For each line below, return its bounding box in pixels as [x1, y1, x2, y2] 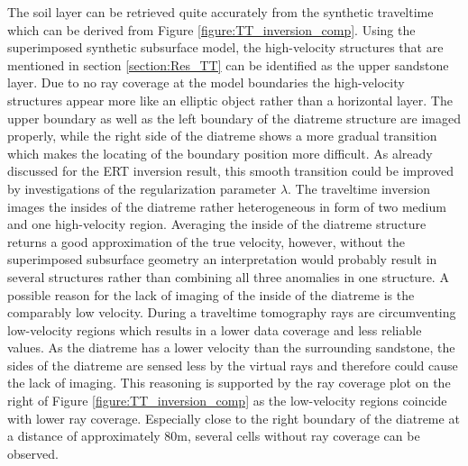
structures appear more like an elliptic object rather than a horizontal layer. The [7, 90, 453, 109]
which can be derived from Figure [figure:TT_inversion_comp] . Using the [7, 20, 416, 39]
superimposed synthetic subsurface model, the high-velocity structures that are [7, 38, 444, 57]
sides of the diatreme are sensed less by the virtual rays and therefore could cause [7, 355, 458, 374]
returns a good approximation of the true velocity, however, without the [7, 232, 405, 251]
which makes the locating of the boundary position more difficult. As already [7, 143, 433, 162]
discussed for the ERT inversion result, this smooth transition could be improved [7, 161, 454, 180]
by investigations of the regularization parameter [7, 178, 277, 197]
